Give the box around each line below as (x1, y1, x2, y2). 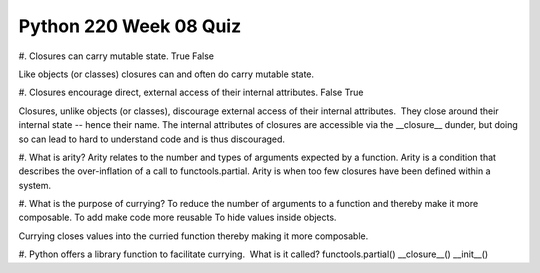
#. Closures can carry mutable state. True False (18, 50, 215, 62)
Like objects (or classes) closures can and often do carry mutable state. (18, 68, 315, 80)
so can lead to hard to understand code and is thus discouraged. (18, 133, 285, 145)
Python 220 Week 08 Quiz (18, 15, 242, 37)
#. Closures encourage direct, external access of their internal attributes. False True (18, 86, 364, 99)
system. (18, 179, 52, 191)
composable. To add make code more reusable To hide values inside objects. (18, 211, 337, 224)
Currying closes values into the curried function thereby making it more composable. (18, 230, 369, 242)
